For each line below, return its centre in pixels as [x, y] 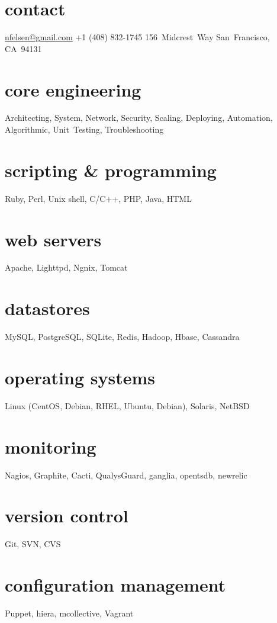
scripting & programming [111, 170]
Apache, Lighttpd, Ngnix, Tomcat [66, 267]
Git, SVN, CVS [33, 544]
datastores [47, 308]
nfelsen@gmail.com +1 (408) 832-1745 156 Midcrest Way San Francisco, [137, 37]
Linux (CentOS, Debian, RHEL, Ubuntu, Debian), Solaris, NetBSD [127, 405]
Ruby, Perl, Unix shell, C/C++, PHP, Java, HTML [98, 198]
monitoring [51, 446]
